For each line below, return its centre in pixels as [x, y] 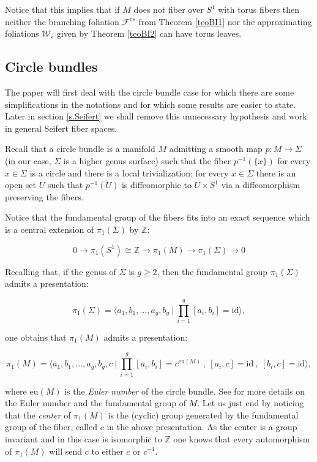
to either [107, 451]
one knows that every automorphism [242, 438]
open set [21, 185]
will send [66, 451]
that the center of [38, 415]
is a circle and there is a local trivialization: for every [129, 172]
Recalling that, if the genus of [61, 271]
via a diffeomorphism [261, 185]
